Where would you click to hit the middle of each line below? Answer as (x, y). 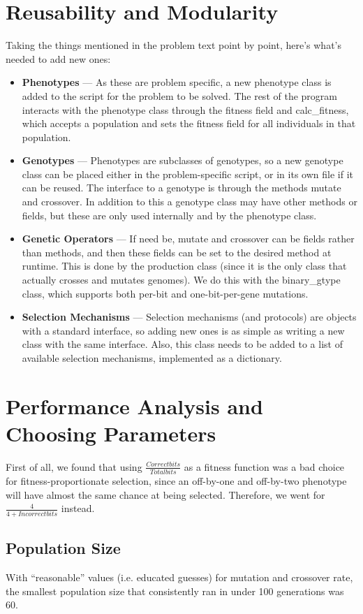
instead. (78, 508)
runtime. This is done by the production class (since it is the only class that (184, 266)
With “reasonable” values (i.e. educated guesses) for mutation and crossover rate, (179, 577)
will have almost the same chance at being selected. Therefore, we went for (165, 494)
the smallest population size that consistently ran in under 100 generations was (175, 591)
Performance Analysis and (134, 405)
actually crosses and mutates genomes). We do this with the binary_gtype (181, 280)
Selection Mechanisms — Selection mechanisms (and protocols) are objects (189, 317)
